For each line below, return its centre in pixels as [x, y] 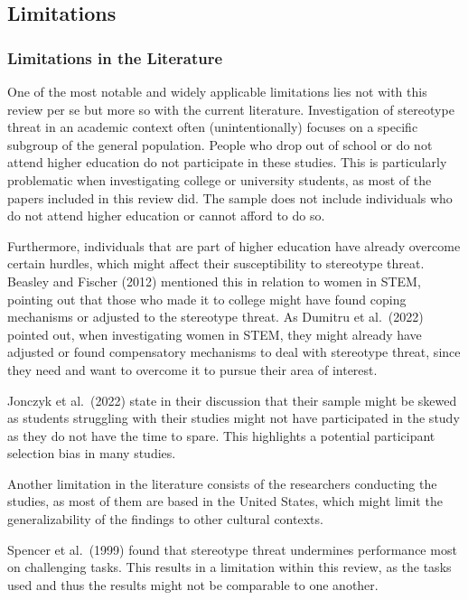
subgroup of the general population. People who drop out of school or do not [220, 144]
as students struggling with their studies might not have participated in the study [234, 418]
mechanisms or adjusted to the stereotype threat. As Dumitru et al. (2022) [215, 317]
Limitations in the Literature [115, 57]
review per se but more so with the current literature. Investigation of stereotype [231, 109]
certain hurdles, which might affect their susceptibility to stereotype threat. [216, 263]
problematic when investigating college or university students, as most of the [220, 179]
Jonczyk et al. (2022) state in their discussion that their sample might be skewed [232, 400]
